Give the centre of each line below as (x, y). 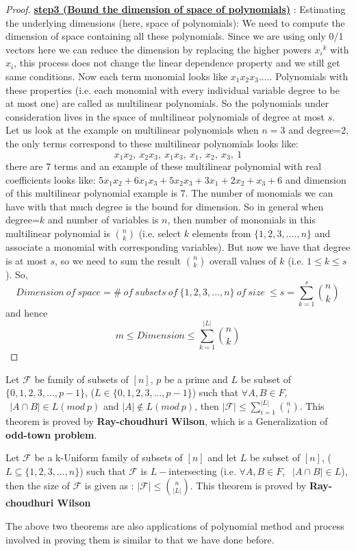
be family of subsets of (81, 379)
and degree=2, (319, 130)
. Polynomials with (309, 76)
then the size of (38, 486)
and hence (27, 313)
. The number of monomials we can (259, 193)
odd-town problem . (51, 434)
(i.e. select (160, 233)
